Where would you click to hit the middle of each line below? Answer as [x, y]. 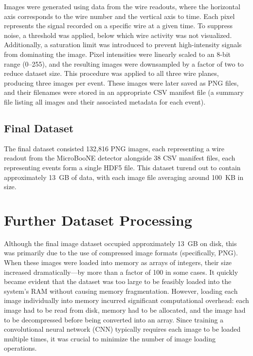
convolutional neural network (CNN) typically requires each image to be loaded [122, 329]
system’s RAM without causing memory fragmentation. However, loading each [121, 291]
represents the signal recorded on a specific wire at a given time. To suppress [118, 26]
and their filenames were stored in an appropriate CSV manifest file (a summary [124, 92]
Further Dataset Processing [98, 220]
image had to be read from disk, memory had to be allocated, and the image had [125, 310]
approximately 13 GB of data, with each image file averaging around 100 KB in [124, 177]
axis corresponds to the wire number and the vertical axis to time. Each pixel [119, 16]
